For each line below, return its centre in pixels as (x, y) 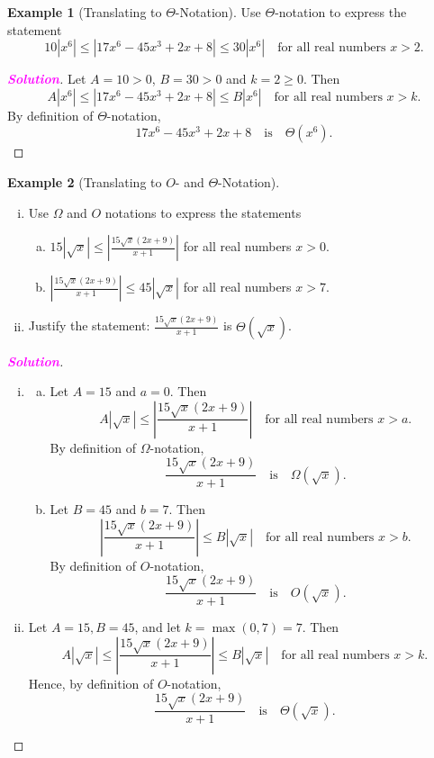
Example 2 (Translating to (85, 181)
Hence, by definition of (91, 683)
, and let (158, 627)
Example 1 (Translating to (85, 12)
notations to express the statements (203, 212)
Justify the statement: (89, 325)
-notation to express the (341, 12)
